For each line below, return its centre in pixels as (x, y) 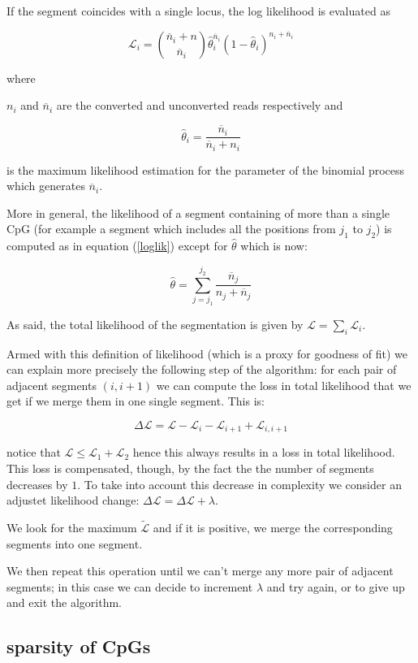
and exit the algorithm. (65, 602)
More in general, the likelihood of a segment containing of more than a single (198, 212)
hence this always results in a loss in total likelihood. (264, 452)
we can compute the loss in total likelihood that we (284, 385)
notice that (34, 452)
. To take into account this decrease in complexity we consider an (239, 484)
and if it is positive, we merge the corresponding (273, 527)
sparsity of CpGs (79, 646)
